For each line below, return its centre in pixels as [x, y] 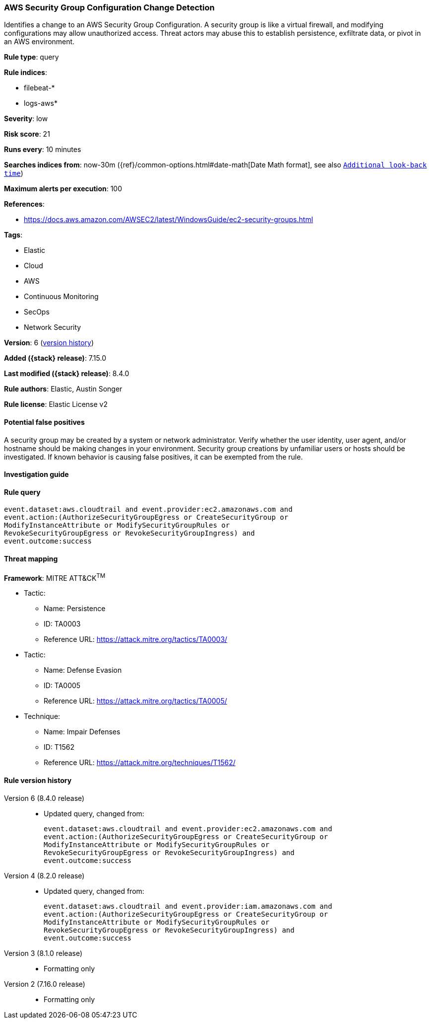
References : [24, 204]
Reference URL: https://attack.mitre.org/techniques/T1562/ [140, 763]
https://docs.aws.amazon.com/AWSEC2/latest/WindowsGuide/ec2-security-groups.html [169, 220]
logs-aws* [41, 103]
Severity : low [26, 119]
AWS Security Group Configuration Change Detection [109, 7]
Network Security [53, 327]
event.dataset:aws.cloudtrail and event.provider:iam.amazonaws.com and [188, 906]
